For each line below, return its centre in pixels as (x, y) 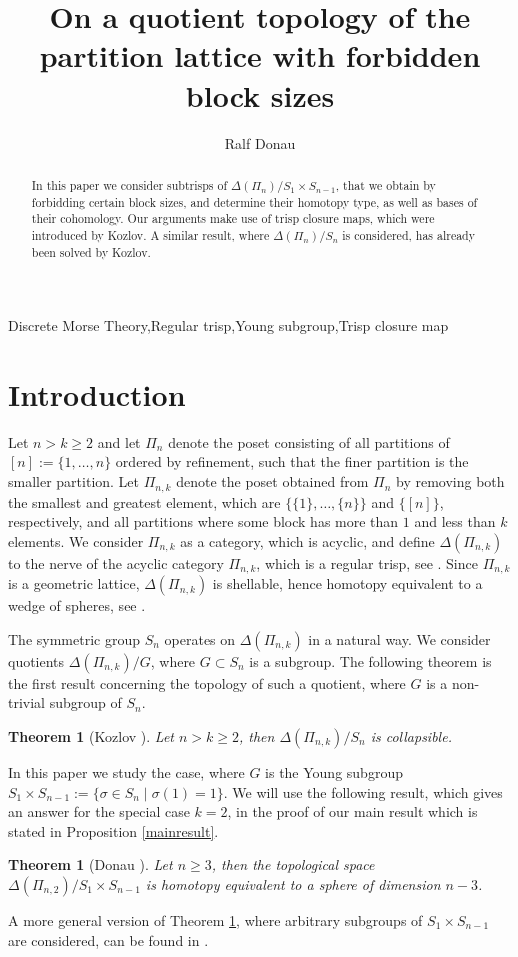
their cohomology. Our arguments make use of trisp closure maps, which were (233, 218)
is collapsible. (411, 735)
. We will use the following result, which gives (363, 791)
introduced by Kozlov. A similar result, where (150, 234)
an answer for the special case (99, 811)
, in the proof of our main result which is (352, 811)
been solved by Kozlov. (91, 251)
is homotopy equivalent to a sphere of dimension (293, 883)
